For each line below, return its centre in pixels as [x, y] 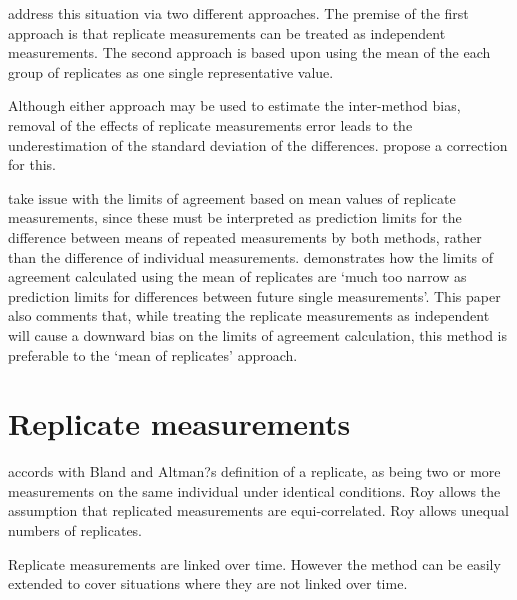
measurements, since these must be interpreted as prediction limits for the [235, 217]
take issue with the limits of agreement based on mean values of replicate [232, 197]
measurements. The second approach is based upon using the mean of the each [249, 52]
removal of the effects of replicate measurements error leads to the [210, 124]
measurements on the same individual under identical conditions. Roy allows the [254, 490]
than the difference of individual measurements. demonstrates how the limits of [251, 256]
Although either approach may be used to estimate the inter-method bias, [234, 105]
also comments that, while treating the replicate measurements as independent [249, 315]
